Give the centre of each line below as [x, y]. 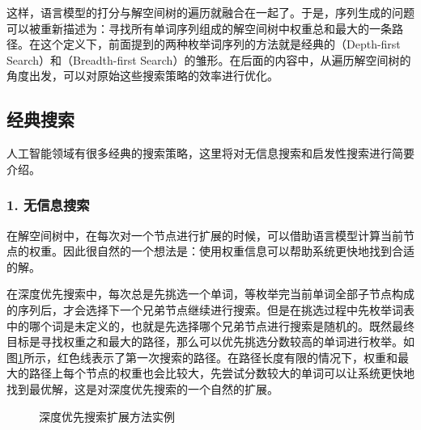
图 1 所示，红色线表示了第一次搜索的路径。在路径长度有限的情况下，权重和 [202, 357]
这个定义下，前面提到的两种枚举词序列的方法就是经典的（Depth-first [220, 44]
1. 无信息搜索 [48, 205]
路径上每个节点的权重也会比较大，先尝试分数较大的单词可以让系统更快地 [221, 373]
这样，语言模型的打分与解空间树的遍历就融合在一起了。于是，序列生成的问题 [210, 12]
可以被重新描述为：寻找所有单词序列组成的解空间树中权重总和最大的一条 [199, 28]
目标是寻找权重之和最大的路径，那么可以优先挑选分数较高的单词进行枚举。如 [210, 341]
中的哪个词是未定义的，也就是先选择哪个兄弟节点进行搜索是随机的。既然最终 [210, 325]
